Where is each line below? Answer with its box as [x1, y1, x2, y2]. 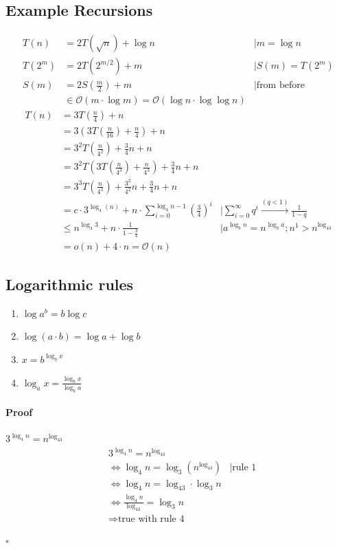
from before [256, 80, 305, 91]
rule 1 [232, 463, 257, 473]
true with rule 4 [117, 514, 185, 525]
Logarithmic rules [5, 273, 134, 294]
